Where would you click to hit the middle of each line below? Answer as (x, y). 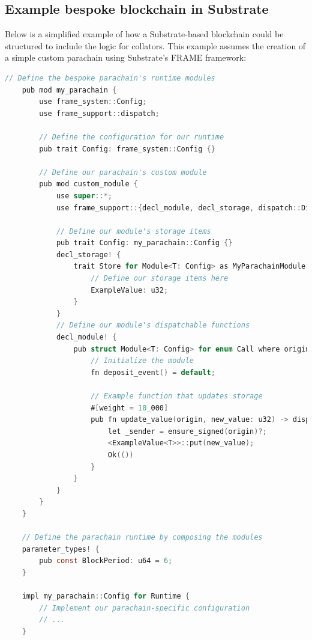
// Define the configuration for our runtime (132, 137)
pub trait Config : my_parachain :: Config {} (144, 243)
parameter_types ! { (61, 549)
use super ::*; (84, 196)
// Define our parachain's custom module (123, 172)
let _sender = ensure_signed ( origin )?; (187, 431)
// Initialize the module (142, 361)
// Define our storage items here (160, 279)
